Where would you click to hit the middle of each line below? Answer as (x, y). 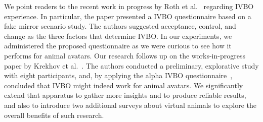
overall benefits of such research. (54, 115)
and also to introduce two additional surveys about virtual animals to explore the (130, 105)
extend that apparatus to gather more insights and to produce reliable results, (125, 95)
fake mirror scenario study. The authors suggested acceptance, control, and (120, 26)
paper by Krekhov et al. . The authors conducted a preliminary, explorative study (131, 65)
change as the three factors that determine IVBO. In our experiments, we (118, 36)
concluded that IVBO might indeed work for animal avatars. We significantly (124, 85)
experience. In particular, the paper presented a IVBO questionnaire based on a (128, 16)
